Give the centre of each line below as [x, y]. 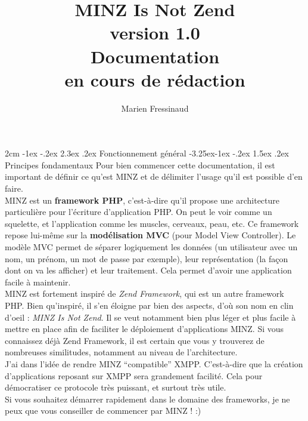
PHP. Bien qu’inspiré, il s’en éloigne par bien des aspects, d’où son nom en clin [149, 305]
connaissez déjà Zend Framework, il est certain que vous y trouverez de [135, 340]
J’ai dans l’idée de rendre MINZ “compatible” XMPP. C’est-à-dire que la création [154, 363]
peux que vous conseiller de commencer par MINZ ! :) [103, 411]
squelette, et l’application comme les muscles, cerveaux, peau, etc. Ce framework [152, 223]
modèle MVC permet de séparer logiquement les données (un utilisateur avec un [151, 247]
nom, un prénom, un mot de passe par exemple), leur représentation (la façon [147, 258]
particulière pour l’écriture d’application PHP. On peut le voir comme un [139, 212]
